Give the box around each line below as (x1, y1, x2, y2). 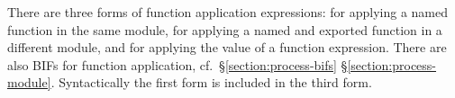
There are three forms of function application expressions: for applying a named (7, 3, 449, 21)
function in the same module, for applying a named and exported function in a (7, 20, 442, 39)
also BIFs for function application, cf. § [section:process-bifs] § (7, 55, 348, 74)
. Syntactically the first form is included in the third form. (50, 73, 372, 92)
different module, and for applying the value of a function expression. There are (7, 38, 447, 57)
